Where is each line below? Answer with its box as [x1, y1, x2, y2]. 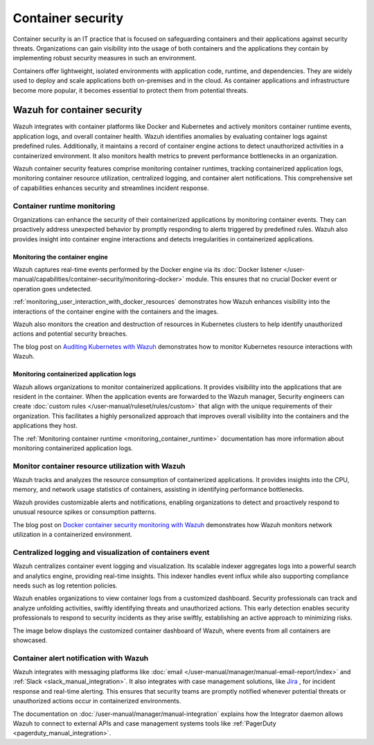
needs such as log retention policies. [12, 581, 118, 590]
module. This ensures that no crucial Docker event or [186, 275, 337, 284]
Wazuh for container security [12, 104, 143, 116]
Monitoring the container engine [12, 252, 109, 261]
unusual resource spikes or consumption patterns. [12, 508, 157, 516]
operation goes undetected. [12, 284, 93, 293]
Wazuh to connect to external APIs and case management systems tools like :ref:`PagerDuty [12, 719, 276, 728]
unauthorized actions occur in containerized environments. [12, 697, 181, 705]
